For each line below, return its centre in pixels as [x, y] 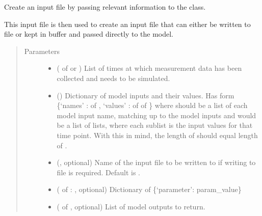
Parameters [42, 51]
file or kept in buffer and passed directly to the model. [89, 34]
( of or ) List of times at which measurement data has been [149, 68]
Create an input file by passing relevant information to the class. [105, 7]
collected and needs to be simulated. [113, 78]
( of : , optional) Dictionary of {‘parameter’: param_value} [149, 189]
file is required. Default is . [98, 172]
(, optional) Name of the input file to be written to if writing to [156, 162]
